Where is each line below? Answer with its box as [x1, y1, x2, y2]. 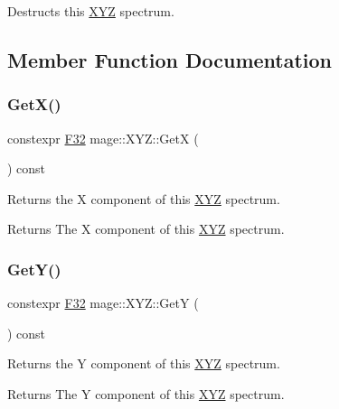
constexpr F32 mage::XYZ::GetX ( [7, 128, 199, 147]
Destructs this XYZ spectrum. [7, 2, 174, 20]
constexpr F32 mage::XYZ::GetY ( [7, 293, 199, 312]
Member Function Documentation [7, 45, 333, 73]
